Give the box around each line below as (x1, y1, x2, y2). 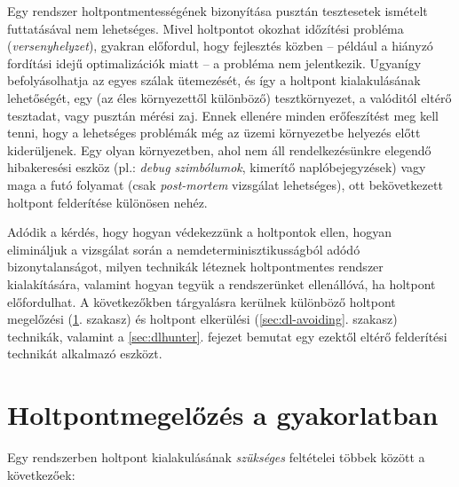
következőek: (7, 465, 75, 483)
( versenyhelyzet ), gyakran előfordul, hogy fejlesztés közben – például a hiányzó (7, 36, 433, 55)
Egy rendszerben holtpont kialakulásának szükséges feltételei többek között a (7, 448, 425, 466)
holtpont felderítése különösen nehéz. (7, 192, 208, 211)
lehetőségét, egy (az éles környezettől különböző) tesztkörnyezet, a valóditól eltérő (7, 88, 452, 106)
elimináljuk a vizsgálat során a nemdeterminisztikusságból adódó (7, 240, 360, 258)
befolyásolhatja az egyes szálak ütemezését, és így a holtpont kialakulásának (7, 71, 421, 90)
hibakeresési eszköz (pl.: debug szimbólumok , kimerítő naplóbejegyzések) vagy (7, 158, 426, 177)
